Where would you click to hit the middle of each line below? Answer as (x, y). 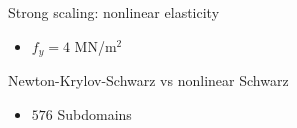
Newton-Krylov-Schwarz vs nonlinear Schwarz (148, 80)
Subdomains (94, 113)
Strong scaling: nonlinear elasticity (114, 12)
